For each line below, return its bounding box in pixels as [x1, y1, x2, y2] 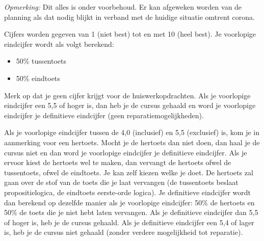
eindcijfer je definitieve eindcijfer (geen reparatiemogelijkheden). [4, 110, 204, 120]
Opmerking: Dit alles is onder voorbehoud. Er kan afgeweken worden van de [4, 2, 242, 12]
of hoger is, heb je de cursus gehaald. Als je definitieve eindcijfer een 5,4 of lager [4, 217, 254, 227]
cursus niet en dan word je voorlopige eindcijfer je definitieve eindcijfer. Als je [4, 147, 247, 157]
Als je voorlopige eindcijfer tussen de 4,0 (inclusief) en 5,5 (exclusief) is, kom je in [4, 127, 260, 138]
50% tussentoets [16, 56, 67, 66]
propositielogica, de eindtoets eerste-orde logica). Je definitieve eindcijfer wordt [4, 186, 251, 197]
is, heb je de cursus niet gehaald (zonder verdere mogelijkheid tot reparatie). [4, 227, 243, 237]
